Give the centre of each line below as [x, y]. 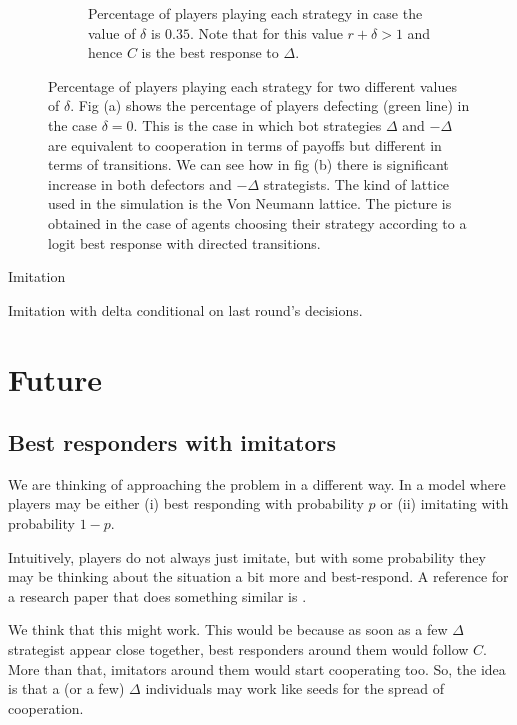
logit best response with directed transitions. [184, 242]
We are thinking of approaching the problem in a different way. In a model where [257, 483]
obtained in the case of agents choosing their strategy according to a [257, 222]
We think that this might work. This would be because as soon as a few [228, 629]
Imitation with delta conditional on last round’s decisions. [185, 309]
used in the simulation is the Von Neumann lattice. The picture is [250, 203]
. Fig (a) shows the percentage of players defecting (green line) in [270, 105]
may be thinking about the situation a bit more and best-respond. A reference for [258, 576]
